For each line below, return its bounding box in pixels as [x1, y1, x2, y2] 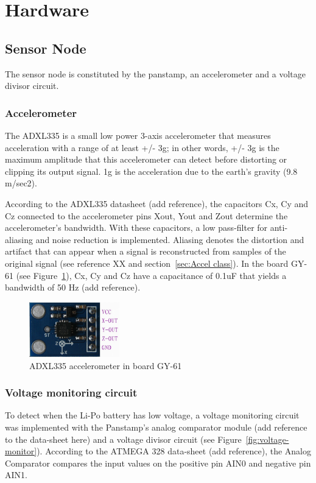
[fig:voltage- [245, 432, 289, 445]
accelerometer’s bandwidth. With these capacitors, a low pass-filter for [5, 221, 268, 234]
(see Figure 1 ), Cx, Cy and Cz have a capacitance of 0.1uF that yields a [16, 269, 287, 281]
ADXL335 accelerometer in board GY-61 [29, 359, 182, 372]
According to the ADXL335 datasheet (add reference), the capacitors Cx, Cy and [5, 197, 309, 210]
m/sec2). [5, 177, 37, 189]
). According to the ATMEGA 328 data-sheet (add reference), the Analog [37, 445, 311, 457]
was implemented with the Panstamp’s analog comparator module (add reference [5, 421, 307, 434]
